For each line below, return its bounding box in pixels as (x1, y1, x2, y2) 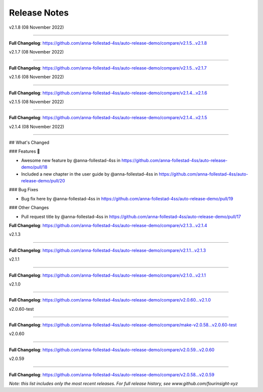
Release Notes (9, 7, 69, 18)
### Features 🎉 (9, 148, 40, 154)
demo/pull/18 (21, 164, 48, 170)
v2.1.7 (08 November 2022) (9, 49, 64, 55)
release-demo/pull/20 (21, 178, 65, 184)
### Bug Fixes (9, 187, 38, 193)
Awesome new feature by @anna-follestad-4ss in (21, 157, 121, 163)
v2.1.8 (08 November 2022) (9, 24, 64, 30)
